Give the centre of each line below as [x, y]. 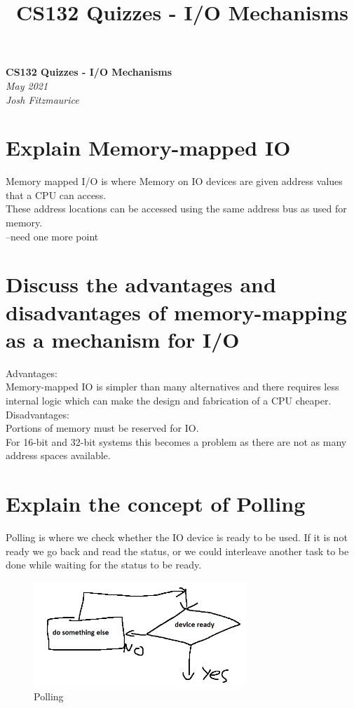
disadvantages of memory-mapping [176, 312]
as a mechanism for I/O [123, 339]
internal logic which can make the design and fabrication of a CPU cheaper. [169, 400]
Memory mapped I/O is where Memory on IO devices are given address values [174, 181]
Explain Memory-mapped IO [148, 148]
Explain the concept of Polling [156, 504]
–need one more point [52, 236]
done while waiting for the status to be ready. [104, 565]
